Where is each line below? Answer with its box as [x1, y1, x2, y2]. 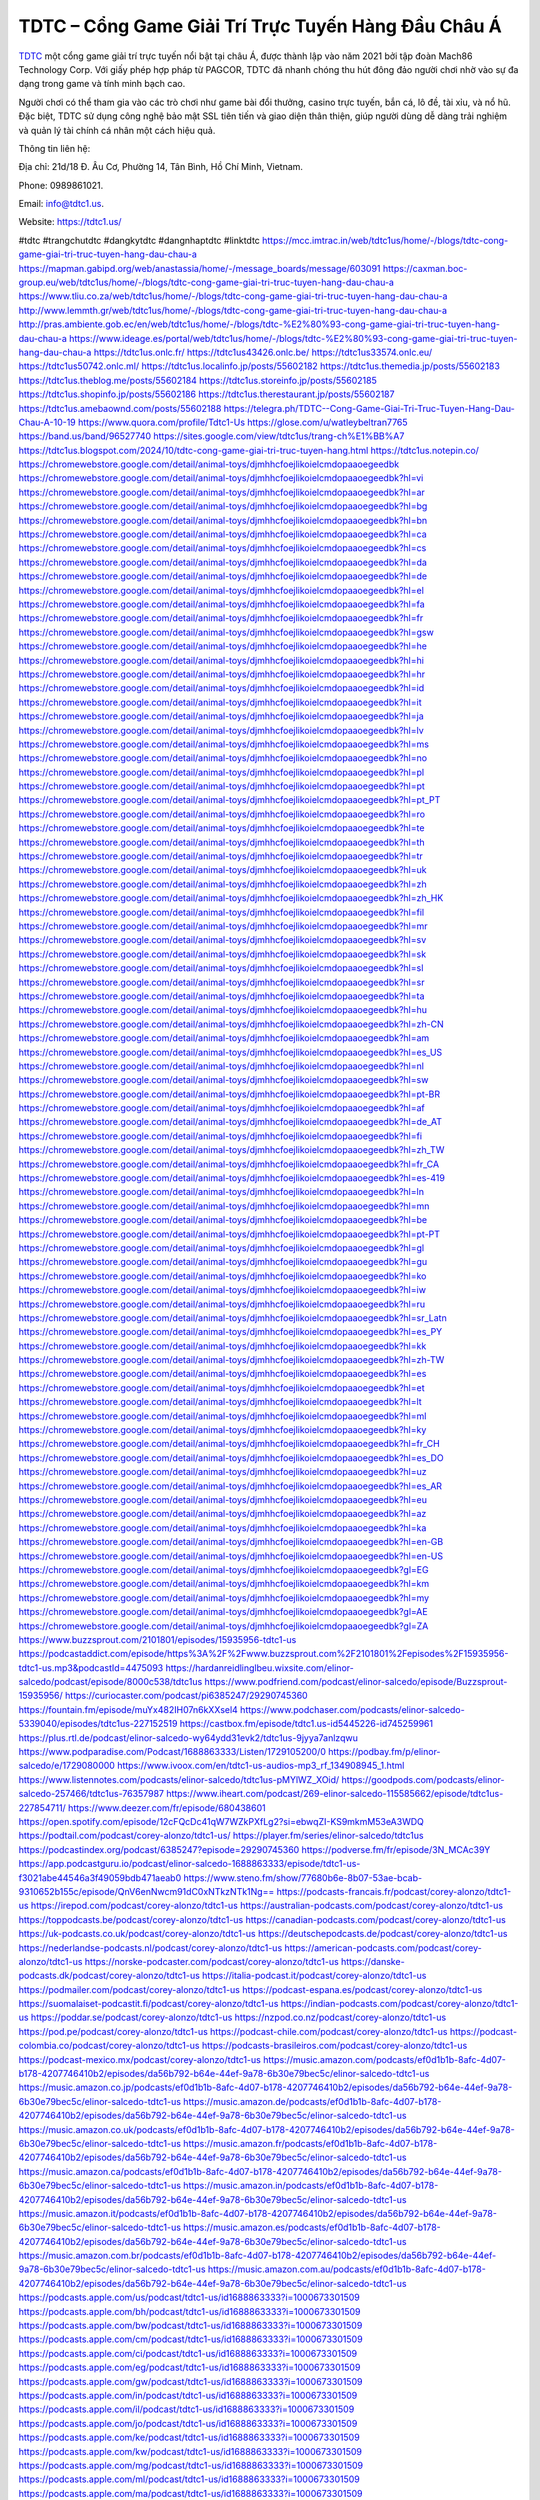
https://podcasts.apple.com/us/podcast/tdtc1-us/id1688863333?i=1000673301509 [18, 2291, 360, 2304]
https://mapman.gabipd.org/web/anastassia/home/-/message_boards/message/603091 [18, 262, 381, 274]
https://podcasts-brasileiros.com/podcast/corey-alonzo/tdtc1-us [201, 2040, 468, 2052]
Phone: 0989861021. [18, 179, 104, 191]
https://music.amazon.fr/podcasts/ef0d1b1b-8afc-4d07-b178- [183, 2137, 438, 2149]
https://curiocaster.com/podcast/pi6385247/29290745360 [65, 1690, 309, 1702]
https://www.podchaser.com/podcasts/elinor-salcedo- [240, 1703, 465, 1715]
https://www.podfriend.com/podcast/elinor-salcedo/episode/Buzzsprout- [204, 1676, 508, 1688]
